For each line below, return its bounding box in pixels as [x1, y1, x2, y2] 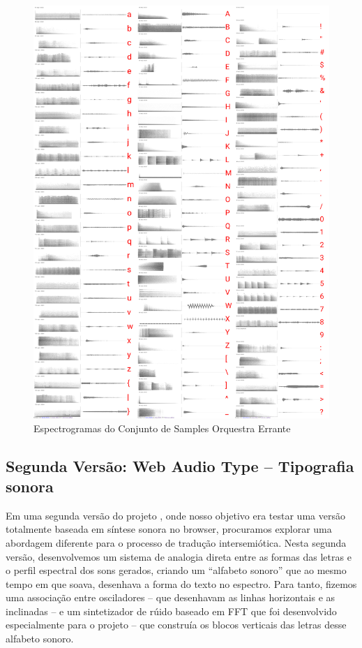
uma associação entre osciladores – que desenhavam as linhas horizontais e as [6, 590, 335, 605]
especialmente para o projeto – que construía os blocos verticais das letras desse [6, 617, 347, 632]
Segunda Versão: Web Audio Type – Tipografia [6, 455, 354, 476]
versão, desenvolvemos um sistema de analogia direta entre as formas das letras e [6, 549, 352, 564]
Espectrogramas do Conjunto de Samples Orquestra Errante [33, 420, 291, 435]
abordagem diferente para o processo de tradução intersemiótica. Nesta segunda [6, 535, 347, 550]
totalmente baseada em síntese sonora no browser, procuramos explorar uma [6, 522, 332, 536]
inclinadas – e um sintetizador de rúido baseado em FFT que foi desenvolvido [6, 603, 337, 618]
